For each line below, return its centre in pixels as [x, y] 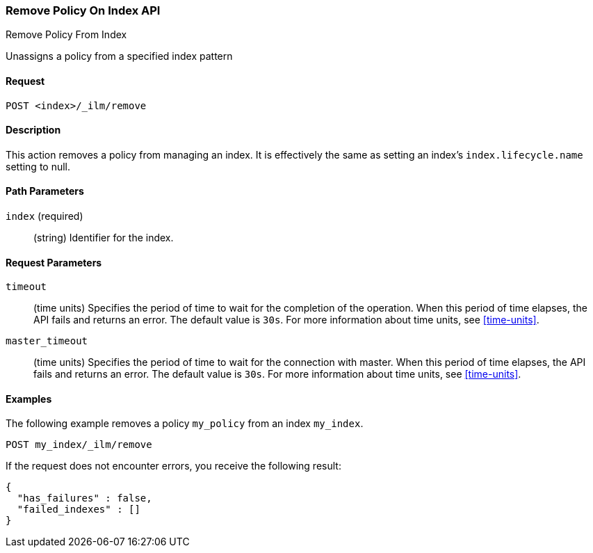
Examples [29, 399]
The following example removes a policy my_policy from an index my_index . [185, 424]
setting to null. [38, 166]
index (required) [44, 216]
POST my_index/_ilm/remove [79, 445]
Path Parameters [45, 191]
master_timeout [47, 341]
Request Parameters [54, 262]
